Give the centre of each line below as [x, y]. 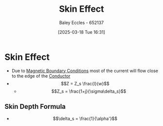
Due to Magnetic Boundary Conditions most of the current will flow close [85, 71]
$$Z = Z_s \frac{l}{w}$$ [85, 83]
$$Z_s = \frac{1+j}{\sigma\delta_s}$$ [89, 91]
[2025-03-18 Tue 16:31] [81, 32]
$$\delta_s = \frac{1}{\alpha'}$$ [85, 118]
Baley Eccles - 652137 [81, 23]
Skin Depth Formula [35, 107]
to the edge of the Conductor [41, 76]
